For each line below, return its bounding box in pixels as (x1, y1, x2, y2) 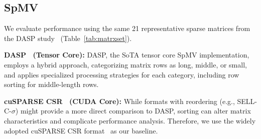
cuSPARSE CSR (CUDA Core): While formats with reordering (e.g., (4, 95, 235, 106)
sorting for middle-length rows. (4, 79, 99, 89)
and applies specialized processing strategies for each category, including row (4, 69, 239, 79)
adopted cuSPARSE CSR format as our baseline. (4, 125, 158, 135)
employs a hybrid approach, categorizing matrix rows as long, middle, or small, (4, 59, 247, 69)
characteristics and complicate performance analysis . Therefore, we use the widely (4, 115, 256, 125)
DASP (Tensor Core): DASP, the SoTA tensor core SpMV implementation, (4, 49, 249, 60)
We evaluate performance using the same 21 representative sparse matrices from (4, 23, 250, 33)
